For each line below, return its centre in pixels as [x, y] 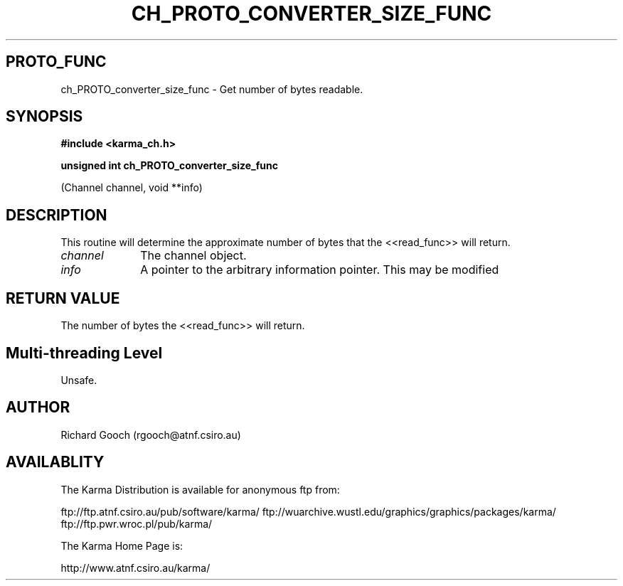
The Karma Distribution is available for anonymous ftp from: [200, 489]
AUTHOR [38, 407]
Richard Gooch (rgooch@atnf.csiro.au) [151, 435]
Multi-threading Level [84, 353]
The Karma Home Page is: [122, 545]
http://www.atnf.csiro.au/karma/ [135, 568]
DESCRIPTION [57, 215]
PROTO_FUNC [56, 62]
